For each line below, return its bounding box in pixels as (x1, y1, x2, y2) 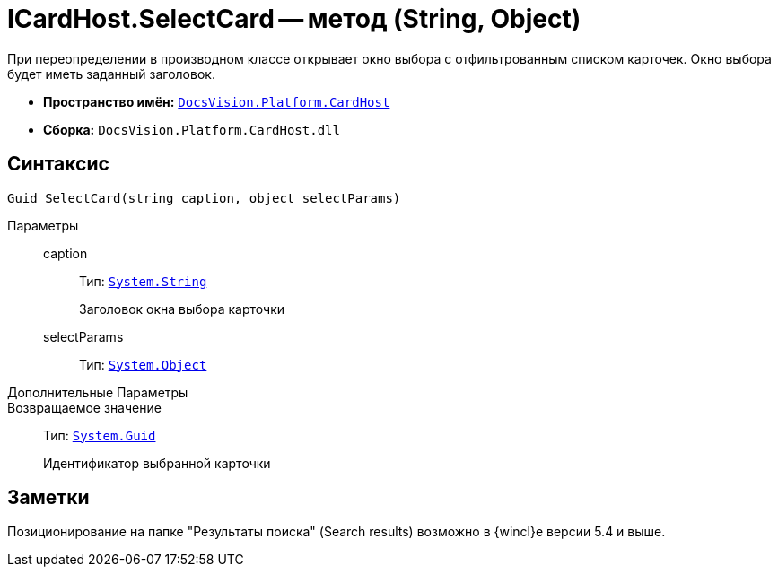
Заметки (7, 486, 90, 509)
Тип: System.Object (79, 356, 207, 372)
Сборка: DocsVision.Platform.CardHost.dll (43, 121, 340, 137)
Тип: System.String (79, 273, 207, 289)
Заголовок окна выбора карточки (79, 300, 285, 317)
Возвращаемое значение (7, 399, 162, 415)
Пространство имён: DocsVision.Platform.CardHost (43, 93, 390, 109)
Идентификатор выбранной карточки (43, 455, 271, 471)
